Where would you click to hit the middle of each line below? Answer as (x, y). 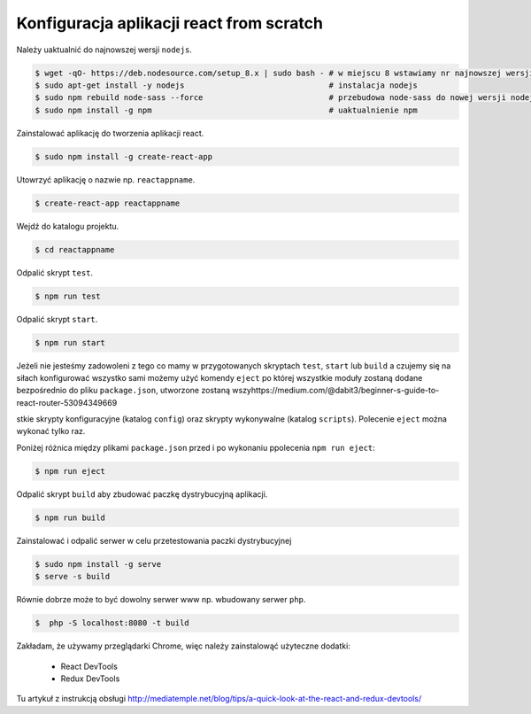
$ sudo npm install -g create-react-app (123, 156)
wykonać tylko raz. (51, 431)
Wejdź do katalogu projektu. (68, 226)
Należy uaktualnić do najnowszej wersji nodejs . (104, 50)
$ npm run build (70, 517)
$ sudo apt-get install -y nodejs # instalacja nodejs (226, 85)
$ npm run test (68, 296)
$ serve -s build (73, 577)
